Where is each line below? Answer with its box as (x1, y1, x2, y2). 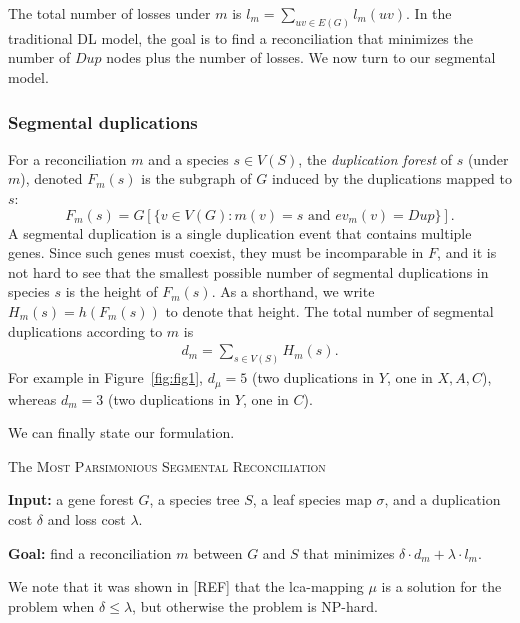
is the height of (65, 281, 158, 302)
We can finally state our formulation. (8, 422, 235, 443)
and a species (148, 148, 229, 169)
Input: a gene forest (8, 489, 134, 510)
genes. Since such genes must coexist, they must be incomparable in (8, 242, 424, 263)
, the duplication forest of (298, 148, 452, 169)
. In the (406, 3, 452, 23)
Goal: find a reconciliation (8, 542, 172, 563)
